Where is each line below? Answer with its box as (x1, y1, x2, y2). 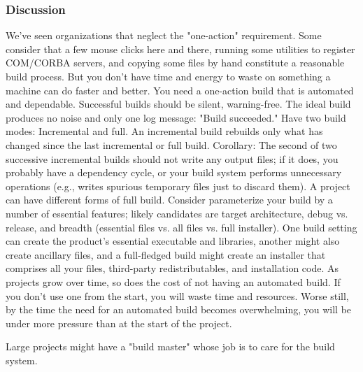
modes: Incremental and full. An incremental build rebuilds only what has (6, 124, 323, 138)
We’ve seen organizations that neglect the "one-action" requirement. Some (6, 28, 322, 43)
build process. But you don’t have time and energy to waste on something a (6, 69, 331, 83)
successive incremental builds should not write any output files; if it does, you (6, 151, 339, 166)
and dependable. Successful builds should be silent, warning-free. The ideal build (6, 96, 351, 111)
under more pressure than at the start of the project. (6, 315, 232, 330)
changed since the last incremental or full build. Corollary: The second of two (6, 137, 337, 152)
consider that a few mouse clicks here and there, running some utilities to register (6, 41, 355, 56)
